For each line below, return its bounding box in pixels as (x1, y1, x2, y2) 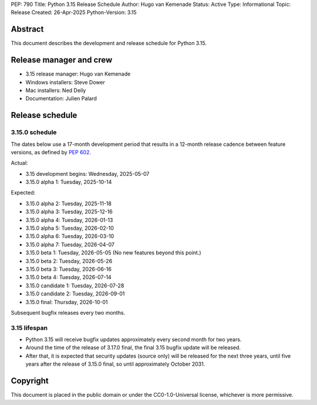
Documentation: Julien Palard (25, 95, 97, 102)
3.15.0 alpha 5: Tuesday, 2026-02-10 (25, 224, 114, 232)
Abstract (11, 24, 44, 35)
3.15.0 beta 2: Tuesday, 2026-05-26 (25, 257, 113, 264)
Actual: (11, 159, 28, 166)
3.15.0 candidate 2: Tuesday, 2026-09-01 (25, 290, 125, 297)
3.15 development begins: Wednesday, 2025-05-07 (25, 170, 150, 177)
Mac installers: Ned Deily (25, 87, 86, 94)
